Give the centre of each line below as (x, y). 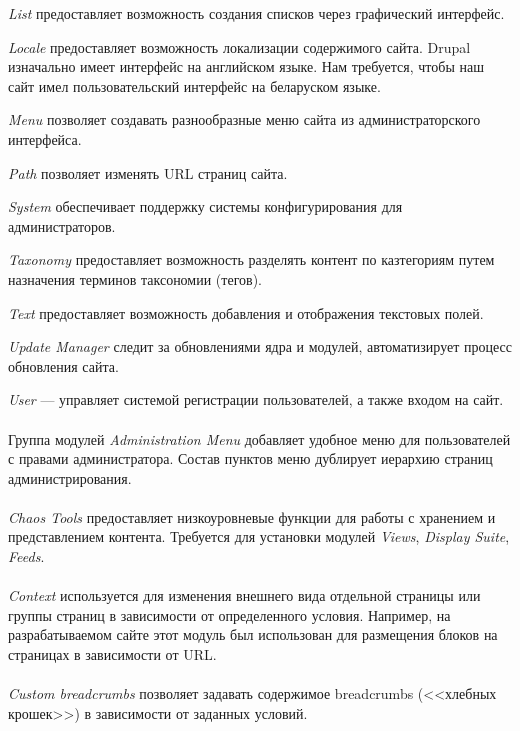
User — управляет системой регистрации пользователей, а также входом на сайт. (256, 399)
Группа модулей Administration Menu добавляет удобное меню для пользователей (259, 438)
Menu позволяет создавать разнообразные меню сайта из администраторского (244, 119)
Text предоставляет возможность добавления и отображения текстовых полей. (246, 312)
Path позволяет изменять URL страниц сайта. (148, 172)
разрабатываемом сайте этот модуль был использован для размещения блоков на (253, 634)
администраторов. (62, 225)
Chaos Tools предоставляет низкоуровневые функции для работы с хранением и (252, 516)
